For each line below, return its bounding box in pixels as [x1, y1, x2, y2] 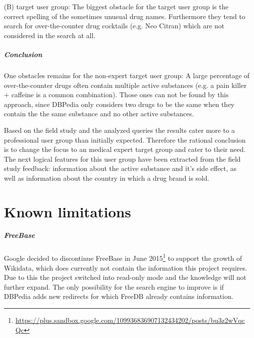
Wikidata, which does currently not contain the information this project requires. [4, 262, 247, 273]
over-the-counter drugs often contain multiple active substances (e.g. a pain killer [4, 80, 247, 90]
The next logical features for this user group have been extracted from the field [4, 153, 241, 164]
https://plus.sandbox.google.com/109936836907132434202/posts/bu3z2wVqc [15, 315, 245, 325]
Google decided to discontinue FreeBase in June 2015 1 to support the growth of [4, 252, 242, 263]
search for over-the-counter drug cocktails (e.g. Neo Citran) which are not [4, 21, 225, 31]
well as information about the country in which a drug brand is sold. [4, 172, 210, 183]
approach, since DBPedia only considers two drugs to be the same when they [4, 99, 234, 109]
